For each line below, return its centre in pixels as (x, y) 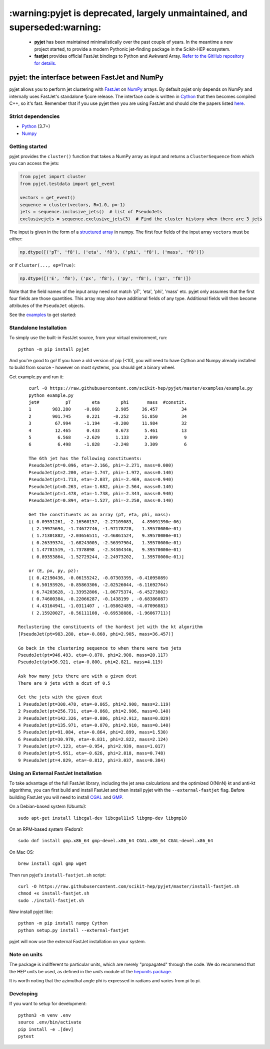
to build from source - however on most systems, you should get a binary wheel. (92, 367)
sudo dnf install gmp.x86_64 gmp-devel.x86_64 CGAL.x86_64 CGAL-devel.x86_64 (116, 841)
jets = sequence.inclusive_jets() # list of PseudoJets (91, 212)
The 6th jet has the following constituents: (85, 459)
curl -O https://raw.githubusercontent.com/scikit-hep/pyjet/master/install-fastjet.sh (129, 886)
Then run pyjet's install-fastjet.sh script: (57, 875)
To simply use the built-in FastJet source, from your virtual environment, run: (88, 338)
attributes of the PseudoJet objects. (47, 306)
